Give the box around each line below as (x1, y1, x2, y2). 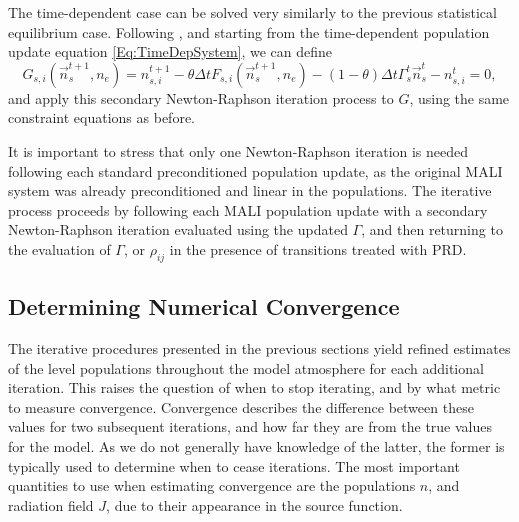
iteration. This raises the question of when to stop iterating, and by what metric (8, 377, 501, 398)
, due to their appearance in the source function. (106, 494, 403, 515)
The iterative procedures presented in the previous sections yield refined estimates (8, 337, 511, 358)
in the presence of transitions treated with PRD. (169, 238, 467, 259)
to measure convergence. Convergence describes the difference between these (8, 396, 474, 417)
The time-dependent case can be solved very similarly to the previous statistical (8, 2, 497, 22)
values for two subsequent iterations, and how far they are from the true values (8, 416, 492, 437)
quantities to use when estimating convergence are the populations (8, 475, 416, 496)
